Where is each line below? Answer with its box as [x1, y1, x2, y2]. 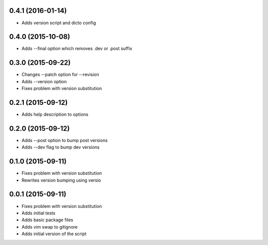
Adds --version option [21, 78, 67, 84]
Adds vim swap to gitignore [21, 224, 78, 230]
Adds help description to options [21, 111, 89, 117]
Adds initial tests [21, 210, 56, 216]
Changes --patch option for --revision [21, 72, 99, 78]
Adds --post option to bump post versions [21, 137, 108, 143]
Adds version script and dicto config [21, 20, 96, 26]
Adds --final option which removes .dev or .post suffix [21, 46, 133, 51]
